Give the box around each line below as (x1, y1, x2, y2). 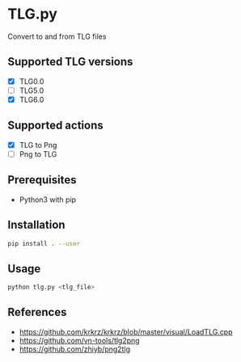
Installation (7, 218, 66, 232)
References (7, 305, 67, 319)
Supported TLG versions (7, 55, 133, 69)
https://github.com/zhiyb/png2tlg (19, 344, 131, 354)
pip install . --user (7, 239, 81, 247)
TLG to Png (19, 140, 57, 149)
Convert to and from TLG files (7, 32, 107, 41)
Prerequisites (7, 173, 77, 187)
